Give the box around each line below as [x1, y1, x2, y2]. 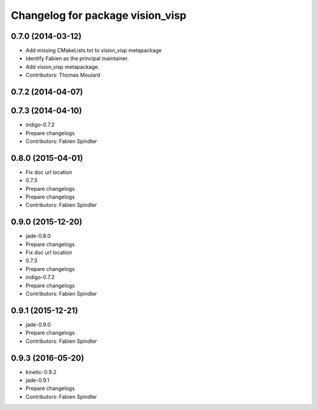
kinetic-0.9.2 [25, 368, 57, 375]
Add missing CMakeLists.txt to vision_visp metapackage [25, 47, 162, 54]
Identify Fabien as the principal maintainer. [25, 55, 129, 62]
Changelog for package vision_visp [11, 9, 187, 22]
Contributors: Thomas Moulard [25, 71, 100, 79]
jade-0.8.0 [25, 233, 51, 240]
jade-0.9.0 [25, 321, 51, 328]
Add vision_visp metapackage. [25, 63, 100, 70]
